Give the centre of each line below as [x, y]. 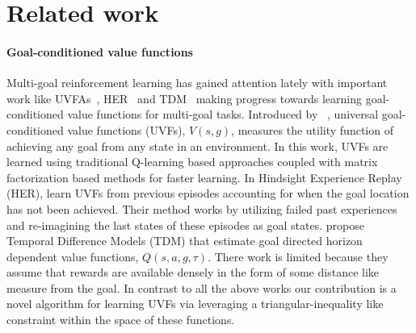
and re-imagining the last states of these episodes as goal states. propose [185, 225]
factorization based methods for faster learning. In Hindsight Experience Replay [204, 177]
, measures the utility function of [312, 129]
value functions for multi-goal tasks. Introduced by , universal [223, 114]
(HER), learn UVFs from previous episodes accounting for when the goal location [208, 193]
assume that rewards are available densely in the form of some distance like [193, 272]
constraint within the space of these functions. [121, 320]
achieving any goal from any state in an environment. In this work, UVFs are [197, 146]
